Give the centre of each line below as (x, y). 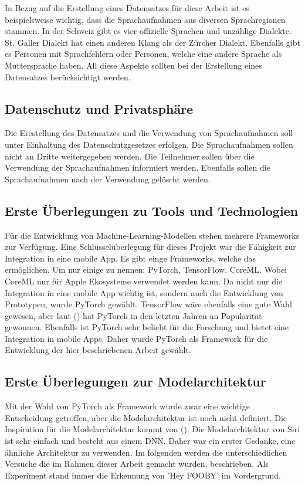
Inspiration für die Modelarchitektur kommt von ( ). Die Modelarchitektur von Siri (152, 429)
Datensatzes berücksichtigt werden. (68, 77)
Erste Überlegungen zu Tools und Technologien (152, 210)
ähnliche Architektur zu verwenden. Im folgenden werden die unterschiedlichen (146, 452)
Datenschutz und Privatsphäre (99, 108)
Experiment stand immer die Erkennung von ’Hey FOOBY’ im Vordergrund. (143, 475)
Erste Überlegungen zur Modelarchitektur (135, 381)
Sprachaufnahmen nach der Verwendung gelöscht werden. (108, 179)
